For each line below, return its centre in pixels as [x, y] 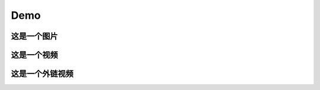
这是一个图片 [34, 36]
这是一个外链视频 [42, 74]
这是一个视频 [34, 55]
